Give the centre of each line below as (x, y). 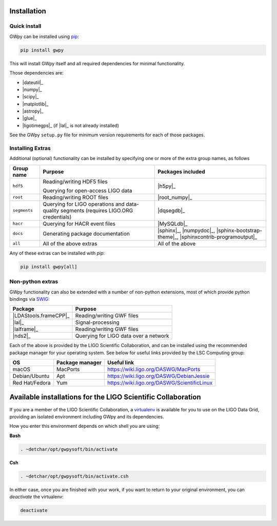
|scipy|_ (31, 97)
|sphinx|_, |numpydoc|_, (186, 230)
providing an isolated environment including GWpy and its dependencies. (87, 416)
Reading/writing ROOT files (76, 197)
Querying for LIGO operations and (84, 204)
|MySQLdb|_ (172, 224)
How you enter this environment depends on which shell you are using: (85, 426)
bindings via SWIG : (29, 299)
